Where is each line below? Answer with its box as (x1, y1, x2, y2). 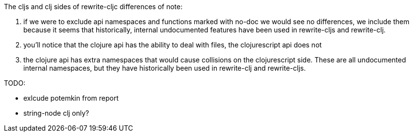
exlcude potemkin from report (23, 94, 119, 102)
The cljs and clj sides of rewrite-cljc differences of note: (4, 2, 183, 11)
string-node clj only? (23, 109, 89, 117)
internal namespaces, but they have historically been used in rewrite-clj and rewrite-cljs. (23, 64, 306, 72)
